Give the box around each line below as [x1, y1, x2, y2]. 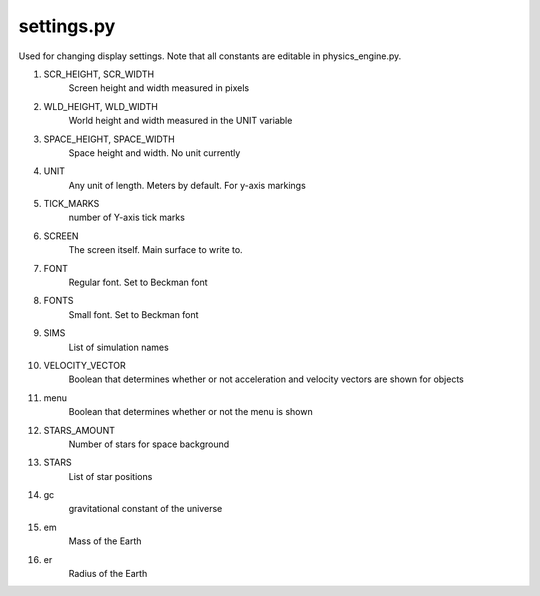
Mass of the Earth [68, 535, 142, 547]
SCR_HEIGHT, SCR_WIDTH [43, 68, 155, 80]
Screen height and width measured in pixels [68, 82, 250, 94]
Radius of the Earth [68, 568, 148, 580]
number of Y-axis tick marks [68, 211, 185, 224]
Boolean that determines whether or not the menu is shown [68, 406, 314, 418]
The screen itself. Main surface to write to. [68, 244, 244, 256]
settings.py [18, 15, 116, 37]
